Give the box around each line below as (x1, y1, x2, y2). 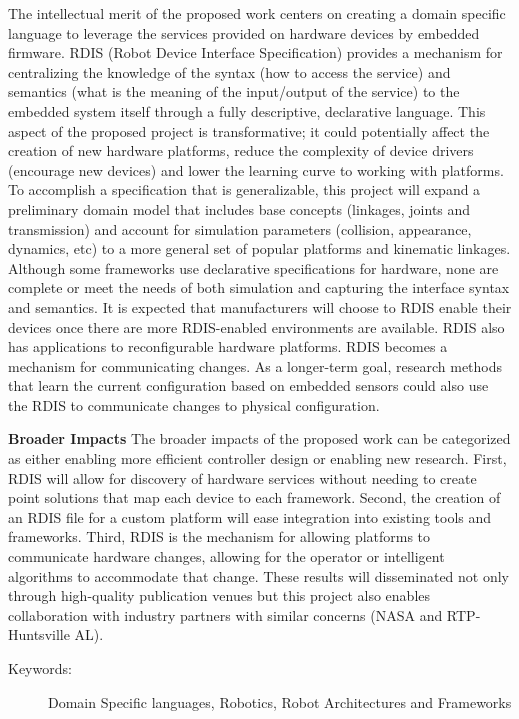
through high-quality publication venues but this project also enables (8, 585, 431, 606)
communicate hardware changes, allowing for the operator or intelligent (8, 546, 445, 567)
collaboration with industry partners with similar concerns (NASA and (8, 604, 443, 625)
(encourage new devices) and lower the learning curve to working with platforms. (8, 159, 504, 180)
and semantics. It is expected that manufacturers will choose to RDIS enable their (8, 296, 512, 317)
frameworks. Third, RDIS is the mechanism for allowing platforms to (8, 526, 431, 547)
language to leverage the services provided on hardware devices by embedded (8, 22, 480, 43)
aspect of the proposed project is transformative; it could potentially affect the (8, 120, 490, 141)
